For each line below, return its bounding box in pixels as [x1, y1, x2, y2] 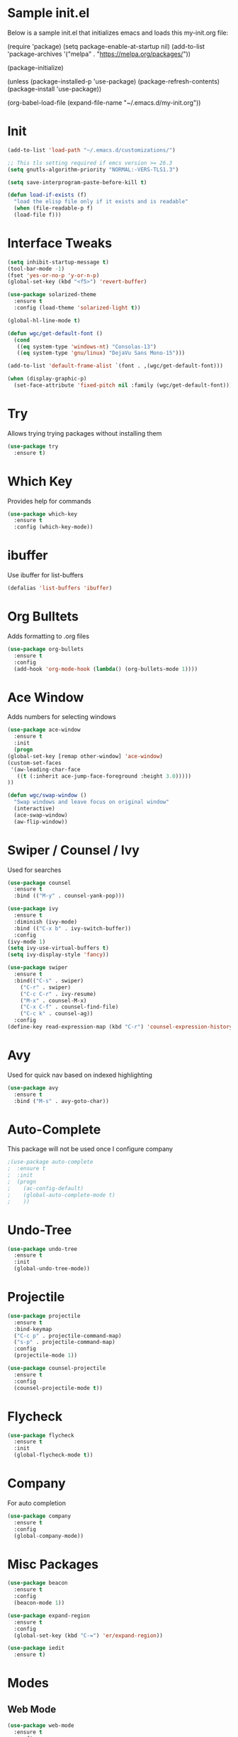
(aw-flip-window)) [13, 818, 69, 825]
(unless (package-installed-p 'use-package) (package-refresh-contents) [7, 77, 220, 86]
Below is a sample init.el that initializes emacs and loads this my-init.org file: [7, 28, 229, 37]
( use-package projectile [7, 1312, 81, 1319]
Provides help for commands [7, 497, 92, 505]
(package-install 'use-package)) [7, 84, 102, 93]
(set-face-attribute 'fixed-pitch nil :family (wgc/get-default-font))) [13, 382, 233, 389]
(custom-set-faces [7, 759, 62, 766]
